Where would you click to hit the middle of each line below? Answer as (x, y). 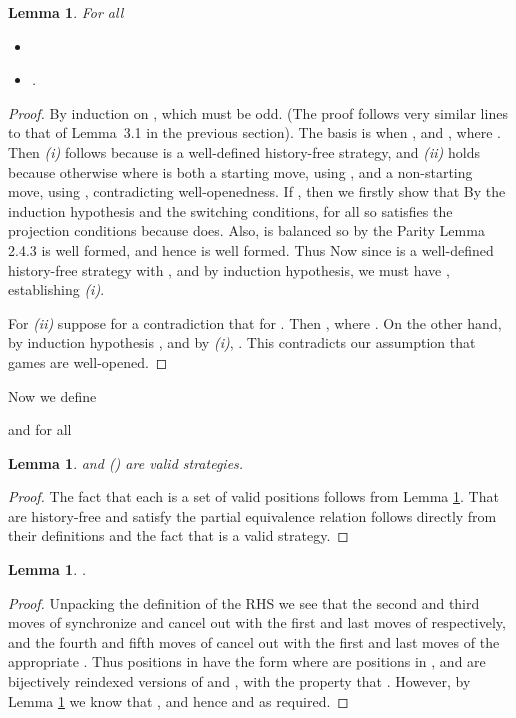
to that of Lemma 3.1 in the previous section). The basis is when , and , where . (254, 132)
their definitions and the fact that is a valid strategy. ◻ (178, 535)
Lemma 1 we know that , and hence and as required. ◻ (178, 700)
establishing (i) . (56, 289)
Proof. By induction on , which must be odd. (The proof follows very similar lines (258, 112)
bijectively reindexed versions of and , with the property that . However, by (239, 681)
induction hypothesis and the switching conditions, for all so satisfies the (230, 210)
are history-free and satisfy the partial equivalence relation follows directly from (252, 515)
